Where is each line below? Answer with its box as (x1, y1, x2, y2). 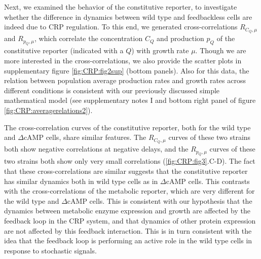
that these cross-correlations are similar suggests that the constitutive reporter (4, 166, 248, 176)
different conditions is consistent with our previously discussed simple (4, 85, 220, 95)
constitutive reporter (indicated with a (4, 45, 124, 56)
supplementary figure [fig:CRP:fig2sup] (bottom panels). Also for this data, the (4, 65, 249, 76)
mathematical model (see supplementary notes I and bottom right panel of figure (4, 95, 256, 105)
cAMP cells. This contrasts (166, 175, 250, 186)
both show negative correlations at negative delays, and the (4, 143, 189, 154)
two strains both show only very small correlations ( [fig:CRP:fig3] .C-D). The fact (4, 156, 255, 166)
